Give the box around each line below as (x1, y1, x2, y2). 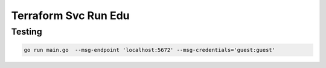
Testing (11, 26, 42, 37)
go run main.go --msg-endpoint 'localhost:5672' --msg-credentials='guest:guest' (24, 47, 276, 53)
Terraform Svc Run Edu (11, 9, 130, 22)
